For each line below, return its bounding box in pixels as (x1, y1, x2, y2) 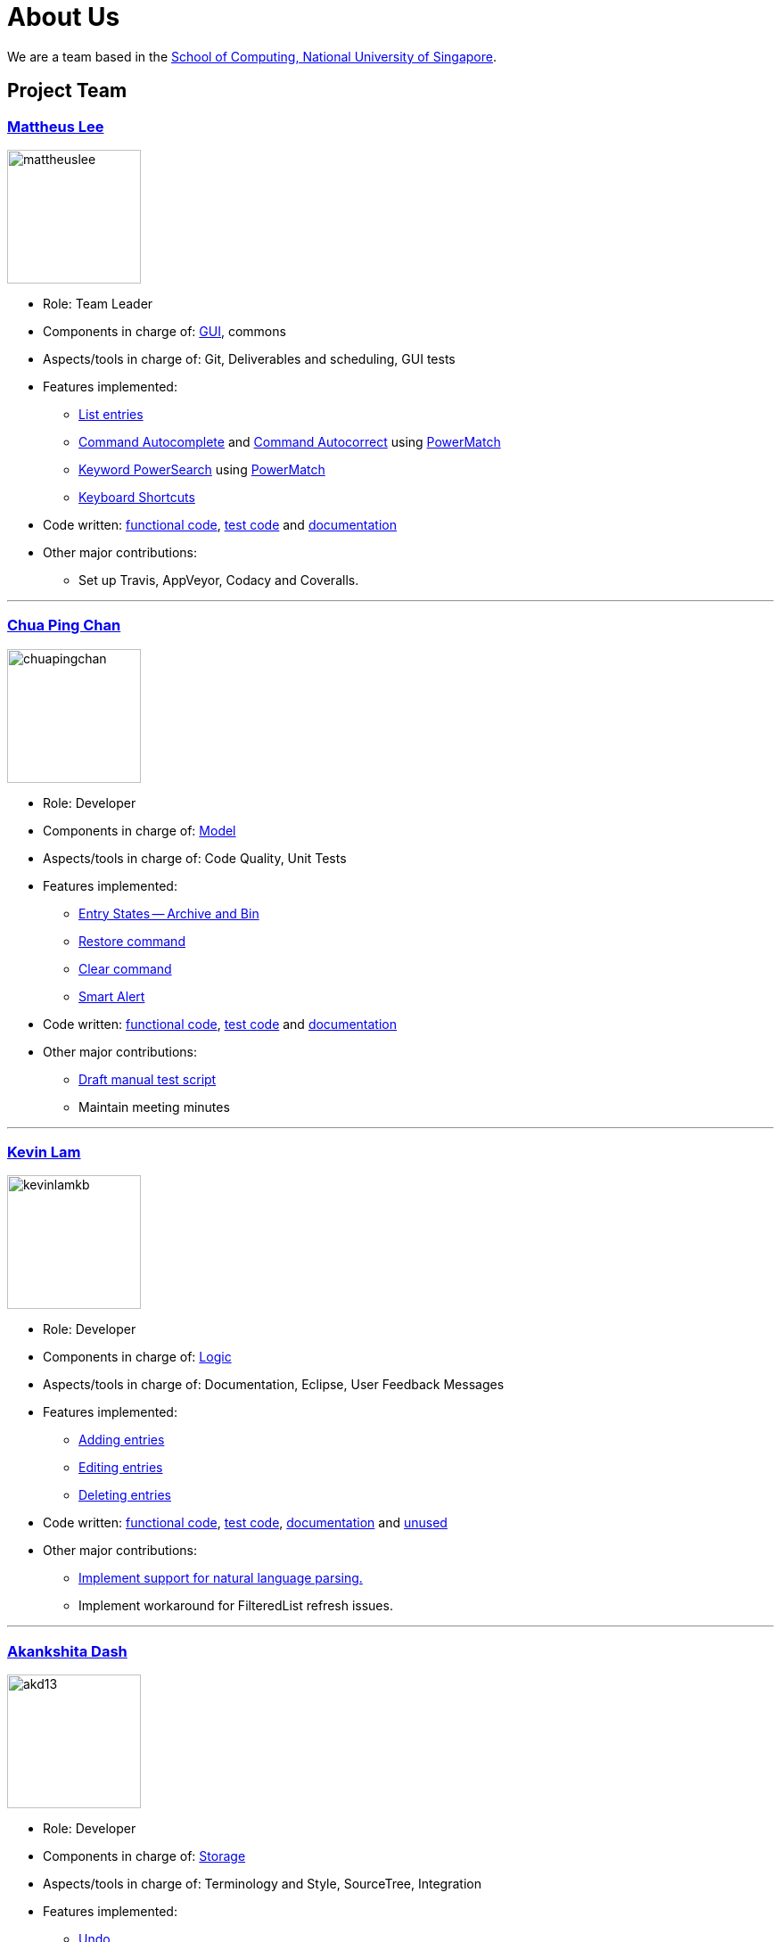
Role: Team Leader (43, 295, 153, 311)
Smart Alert (78, 988, 145, 1004)
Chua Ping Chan (7, 616, 121, 635)
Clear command (78, 960, 172, 976)
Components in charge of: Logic (43, 1349, 232, 1365)
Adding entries (78, 1432, 165, 1448)
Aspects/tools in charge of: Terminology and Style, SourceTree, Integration (43, 1876, 481, 1892)
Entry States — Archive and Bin (78, 905, 259, 921)
